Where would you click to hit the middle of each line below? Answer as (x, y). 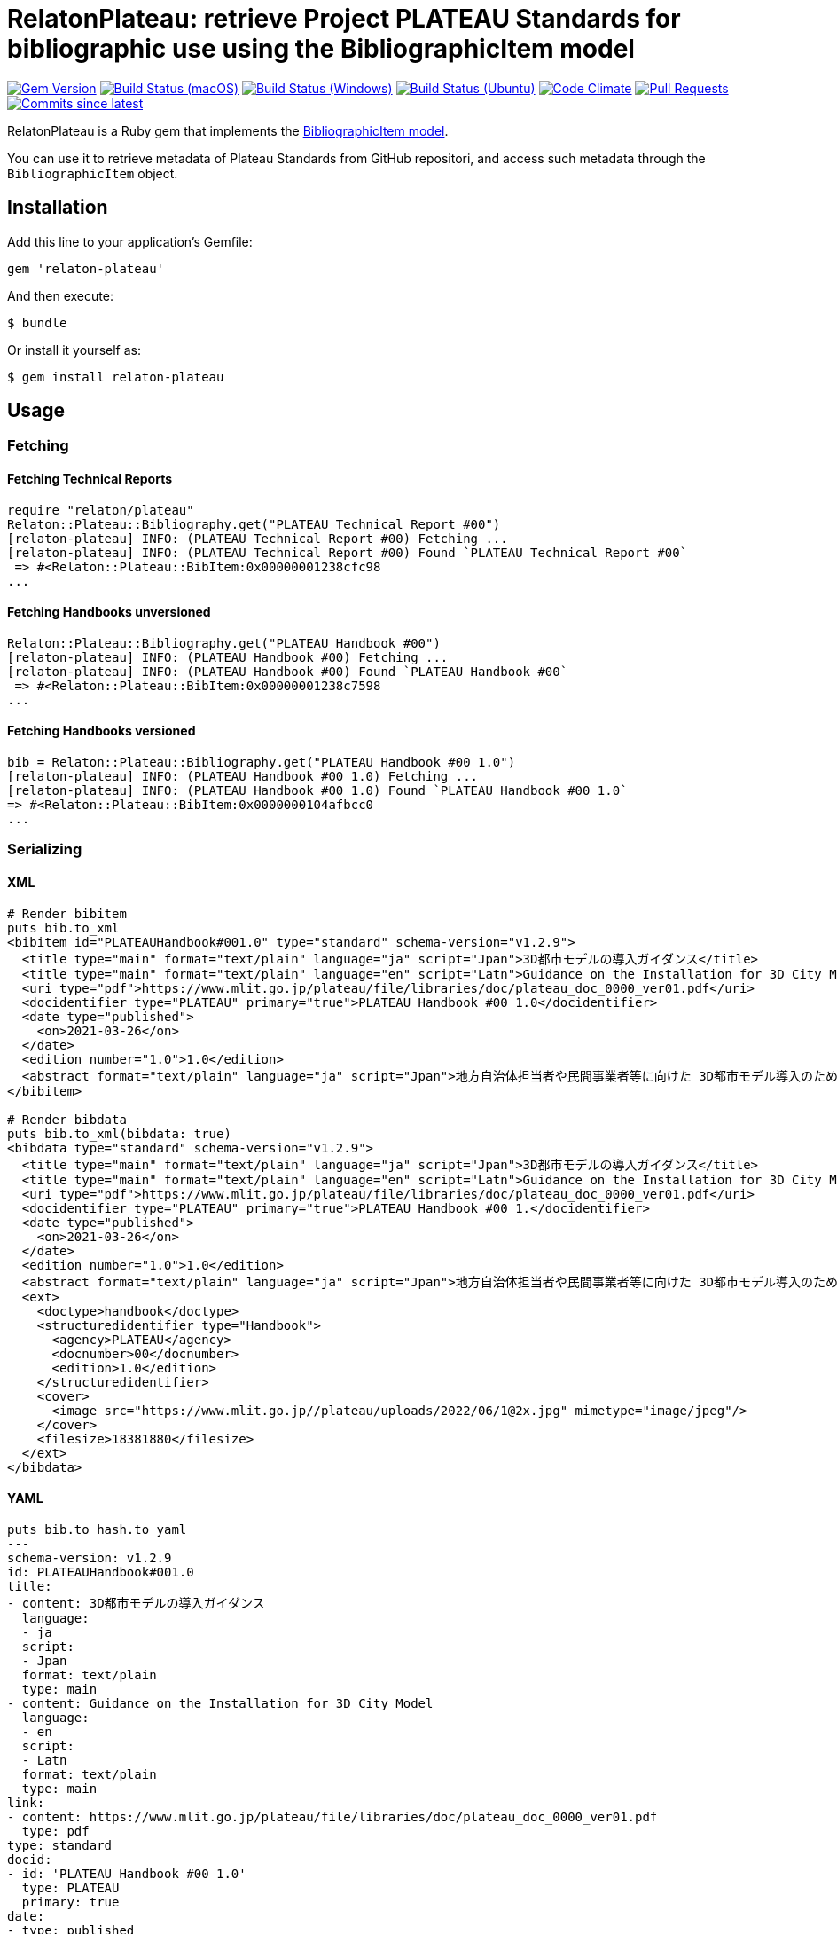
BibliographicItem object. (93, 173)
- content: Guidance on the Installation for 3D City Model (220, 1703)
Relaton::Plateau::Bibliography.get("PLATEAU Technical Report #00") (254, 524)
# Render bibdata (67, 1119)
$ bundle (37, 322)
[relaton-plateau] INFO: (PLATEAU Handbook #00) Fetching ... (228, 657)
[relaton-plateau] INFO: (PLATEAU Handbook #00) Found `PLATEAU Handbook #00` (288, 671)
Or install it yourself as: (74, 350)
